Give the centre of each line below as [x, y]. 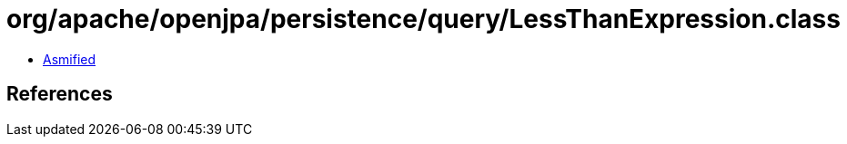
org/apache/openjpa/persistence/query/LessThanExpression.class [423, 19]
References [60, 94]
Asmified [70, 59]
